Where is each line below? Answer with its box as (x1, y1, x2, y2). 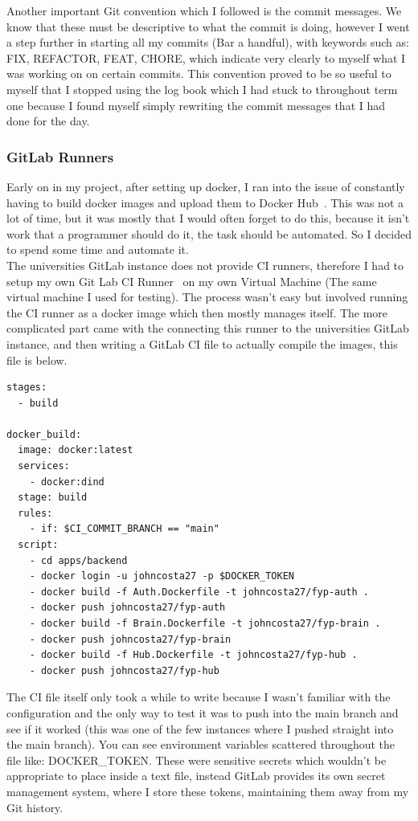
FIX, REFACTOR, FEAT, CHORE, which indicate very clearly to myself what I (6, 49, 406, 66)
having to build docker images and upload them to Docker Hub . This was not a (6, 194, 404, 210)
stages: (6, 382, 47, 394)
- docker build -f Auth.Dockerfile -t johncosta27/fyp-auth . (29, 586, 370, 598)
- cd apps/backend (29, 554, 128, 566)
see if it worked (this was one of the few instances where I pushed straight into (6, 720, 394, 737)
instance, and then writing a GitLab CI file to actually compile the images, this (6, 335, 398, 352)
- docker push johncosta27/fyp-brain (29, 633, 232, 645)
